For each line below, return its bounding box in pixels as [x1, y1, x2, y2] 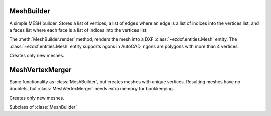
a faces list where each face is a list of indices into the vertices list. [9, 27, 148, 33]
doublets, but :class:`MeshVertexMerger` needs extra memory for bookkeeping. [9, 86, 174, 92]
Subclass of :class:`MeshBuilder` [9, 104, 77, 110]
